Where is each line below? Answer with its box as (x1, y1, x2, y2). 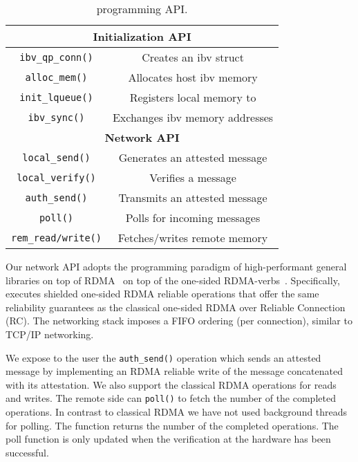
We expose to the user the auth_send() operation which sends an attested (6, 350, 321, 364)
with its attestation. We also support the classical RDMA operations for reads (6, 377, 337, 391)
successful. (6, 445, 49, 459)
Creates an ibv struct (142, 49, 244, 65)
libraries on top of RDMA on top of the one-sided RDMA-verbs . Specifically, (6, 272, 340, 287)
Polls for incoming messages (125, 210, 261, 225)
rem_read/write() (11, 232, 102, 243)
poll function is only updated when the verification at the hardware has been (6, 432, 331, 446)
